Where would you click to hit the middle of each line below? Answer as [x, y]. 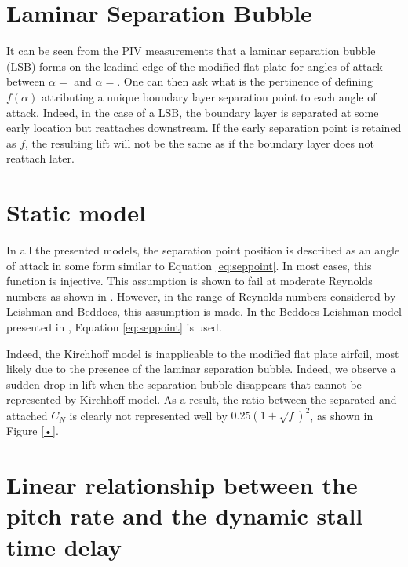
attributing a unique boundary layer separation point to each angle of [209, 96]
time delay [64, 546]
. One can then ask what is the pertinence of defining [245, 81]
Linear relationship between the [182, 485]
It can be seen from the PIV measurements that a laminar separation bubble [191, 51]
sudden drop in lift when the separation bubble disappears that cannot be [184, 384]
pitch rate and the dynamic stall [185, 516]
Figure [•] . [33, 431]
